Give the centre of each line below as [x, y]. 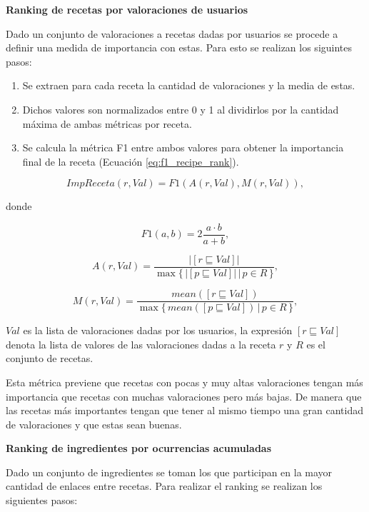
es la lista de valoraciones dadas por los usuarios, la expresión [158, 330]
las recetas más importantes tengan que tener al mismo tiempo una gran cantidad [185, 410]
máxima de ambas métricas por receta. [107, 123]
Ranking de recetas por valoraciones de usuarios [127, 9]
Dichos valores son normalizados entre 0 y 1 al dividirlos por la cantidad [181, 109]
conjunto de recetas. [50, 358]
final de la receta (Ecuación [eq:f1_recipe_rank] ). [131, 161]
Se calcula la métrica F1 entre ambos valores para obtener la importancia [183, 147]
